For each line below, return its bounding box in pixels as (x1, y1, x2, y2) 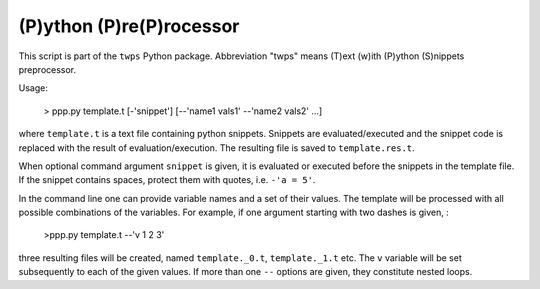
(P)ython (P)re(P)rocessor (18, 15, 240, 37)
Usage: (18, 82, 49, 94)
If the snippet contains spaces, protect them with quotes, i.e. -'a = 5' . (18, 174, 316, 186)
